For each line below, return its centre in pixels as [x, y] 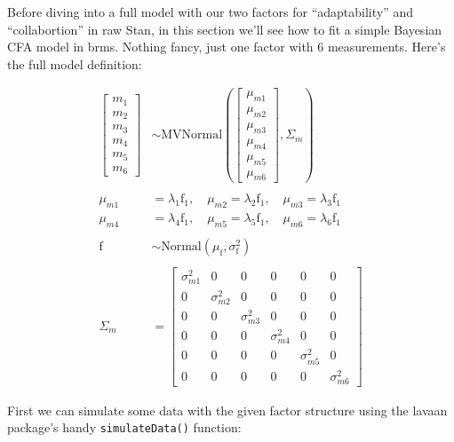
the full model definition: [75, 63]
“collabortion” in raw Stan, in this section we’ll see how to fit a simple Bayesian [225, 29]
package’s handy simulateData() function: [124, 427]
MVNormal [192, 135]
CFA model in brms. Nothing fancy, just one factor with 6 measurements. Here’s [227, 47]
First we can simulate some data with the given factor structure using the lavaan [227, 410]
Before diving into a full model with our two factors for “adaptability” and [211, 12]
